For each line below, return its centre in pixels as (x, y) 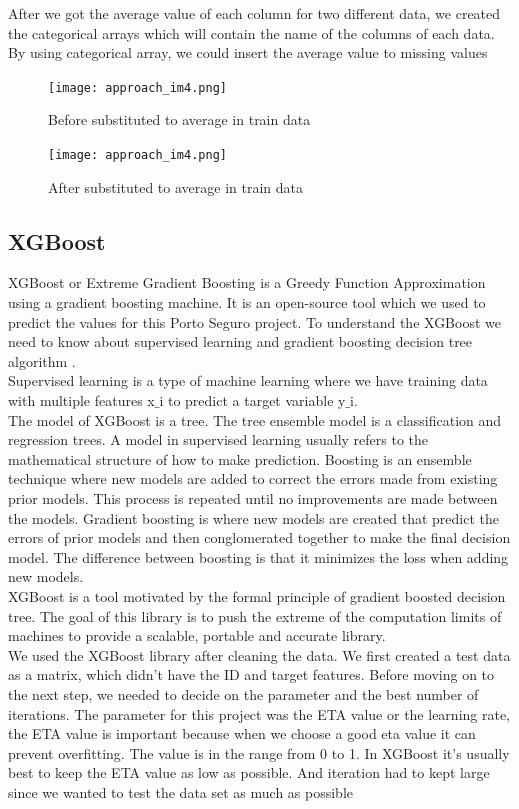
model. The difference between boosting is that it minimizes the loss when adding (258, 556)
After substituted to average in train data (176, 186)
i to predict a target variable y (252, 400)
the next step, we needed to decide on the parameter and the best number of (243, 693)
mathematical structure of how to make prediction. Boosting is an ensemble (240, 458)
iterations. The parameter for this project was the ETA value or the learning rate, (259, 713)
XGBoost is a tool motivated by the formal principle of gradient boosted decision (257, 595)
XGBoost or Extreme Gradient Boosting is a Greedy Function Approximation (247, 282)
